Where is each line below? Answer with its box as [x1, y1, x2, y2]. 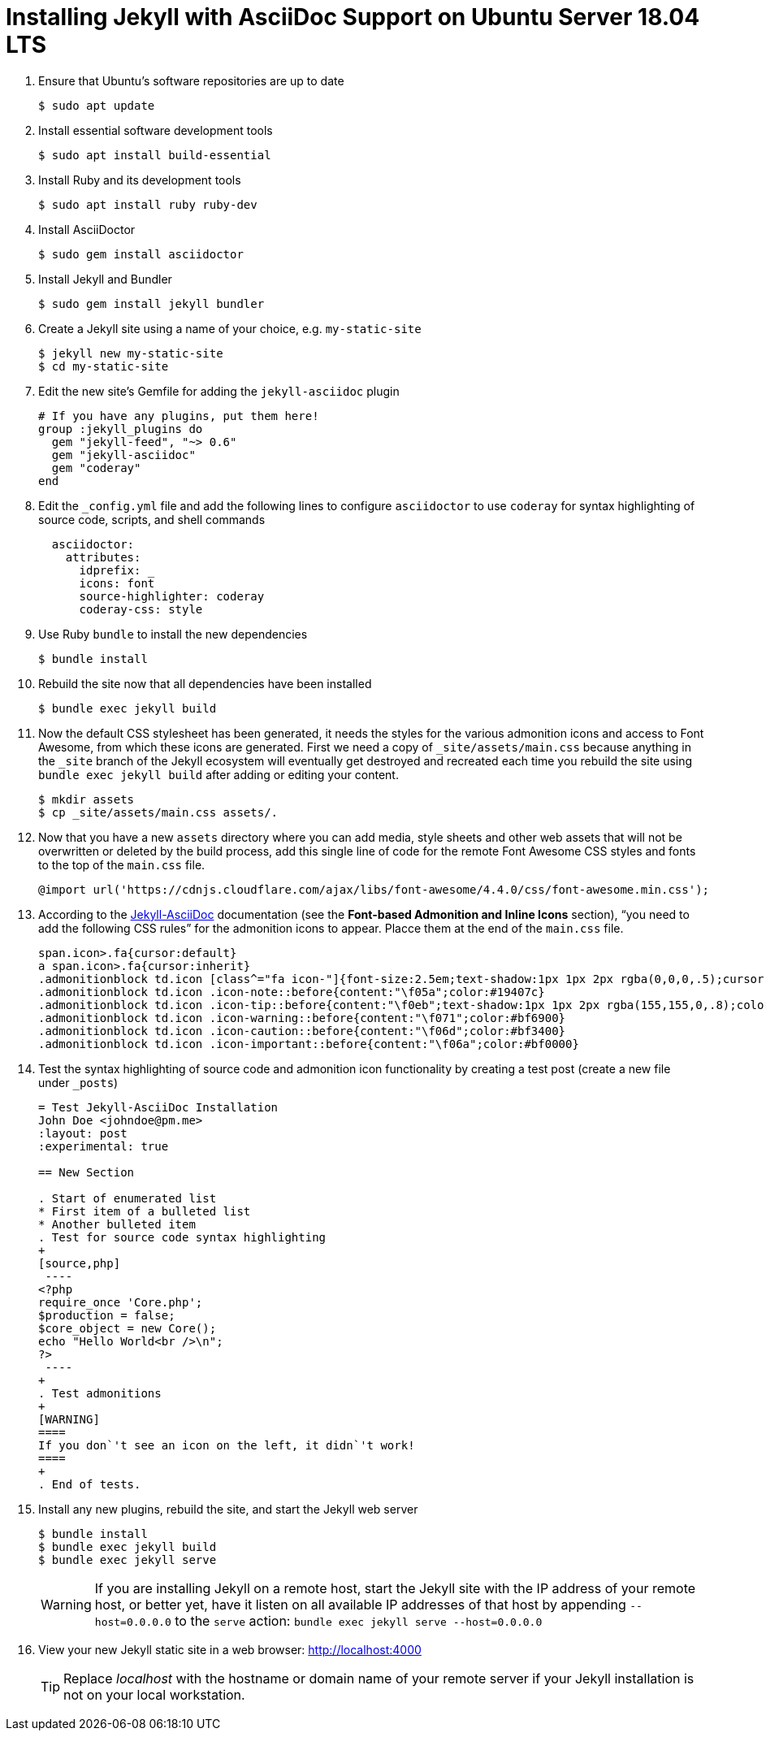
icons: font [79, 576, 155, 590]
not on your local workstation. [63, 1686, 245, 1703]
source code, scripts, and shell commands [38, 512, 266, 526]
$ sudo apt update [38, 98, 155, 112]
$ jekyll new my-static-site [38, 346, 223, 360]
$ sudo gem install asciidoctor [38, 247, 244, 261]
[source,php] [38, 1256, 121, 1270]
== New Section [38, 1165, 135, 1179]
